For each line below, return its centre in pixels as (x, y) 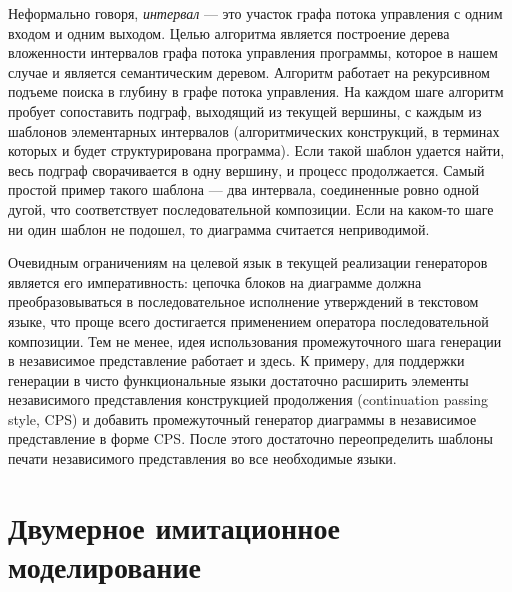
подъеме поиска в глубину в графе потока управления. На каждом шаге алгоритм (256, 91)
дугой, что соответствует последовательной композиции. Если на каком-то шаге (251, 208)
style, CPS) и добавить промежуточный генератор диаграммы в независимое (242, 418)
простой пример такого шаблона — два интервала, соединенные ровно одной (244, 189)
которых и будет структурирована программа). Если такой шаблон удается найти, (256, 150)
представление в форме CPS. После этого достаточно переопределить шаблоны (250, 438)
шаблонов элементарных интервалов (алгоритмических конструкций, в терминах (254, 130)
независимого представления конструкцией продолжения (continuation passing (248, 399)
